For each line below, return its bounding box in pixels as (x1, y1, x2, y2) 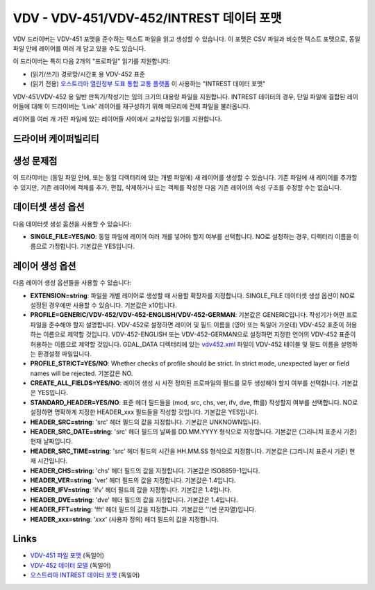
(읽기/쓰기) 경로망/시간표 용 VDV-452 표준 (30, 69, 146, 78)
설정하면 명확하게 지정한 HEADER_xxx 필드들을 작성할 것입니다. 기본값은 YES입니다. (30, 408, 259, 416)
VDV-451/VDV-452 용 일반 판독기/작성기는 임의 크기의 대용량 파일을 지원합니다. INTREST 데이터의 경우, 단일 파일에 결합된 (12, 92, 346, 101)
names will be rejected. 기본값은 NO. (30, 369, 133, 377)
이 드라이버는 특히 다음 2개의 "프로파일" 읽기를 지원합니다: (12, 57, 171, 65)
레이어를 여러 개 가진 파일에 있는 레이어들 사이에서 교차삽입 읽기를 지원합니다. (12, 115, 222, 123)
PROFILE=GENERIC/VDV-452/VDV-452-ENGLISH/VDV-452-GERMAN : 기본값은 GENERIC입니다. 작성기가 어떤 (30, 311, 345, 319)
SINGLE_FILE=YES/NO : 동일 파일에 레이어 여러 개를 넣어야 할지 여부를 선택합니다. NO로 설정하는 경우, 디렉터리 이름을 (30, 232, 352, 240)
